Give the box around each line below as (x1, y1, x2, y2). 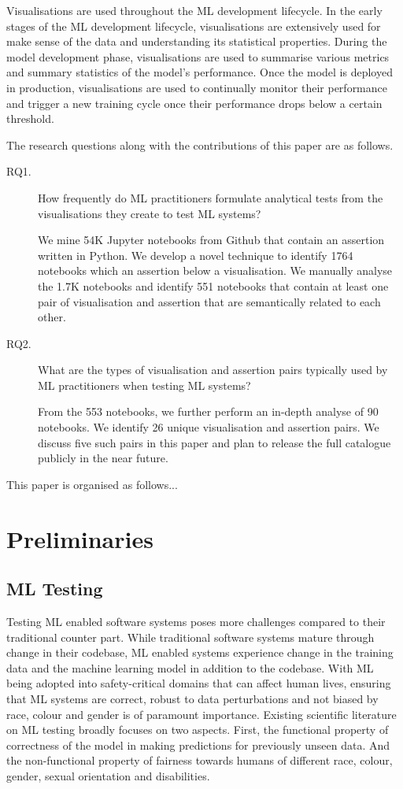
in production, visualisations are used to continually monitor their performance (6, 79, 387, 95)
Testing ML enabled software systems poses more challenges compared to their (6, 613, 386, 630)
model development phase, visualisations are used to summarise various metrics (6, 48, 390, 65)
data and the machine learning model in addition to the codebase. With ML (6, 659, 374, 676)
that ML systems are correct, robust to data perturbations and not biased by (6, 690, 379, 706)
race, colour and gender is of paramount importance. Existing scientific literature (6, 706, 397, 722)
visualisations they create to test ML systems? (38, 205, 261, 221)
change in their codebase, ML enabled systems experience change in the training (6, 644, 394, 661)
